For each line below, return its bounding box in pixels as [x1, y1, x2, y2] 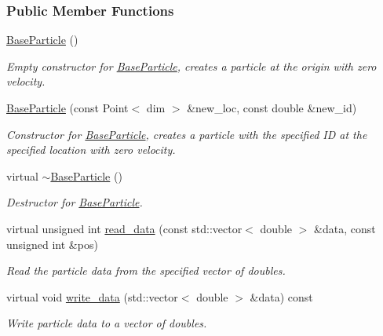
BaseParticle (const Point [6, 100, 129, 115]
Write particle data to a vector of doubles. [6, 315, 207, 331]
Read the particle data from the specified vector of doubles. [6, 262, 286, 279]
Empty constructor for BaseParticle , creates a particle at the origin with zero [6, 57, 377, 74]
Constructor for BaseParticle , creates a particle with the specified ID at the [6, 126, 367, 142]
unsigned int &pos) [6, 236, 98, 252]
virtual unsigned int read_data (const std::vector [6, 220, 243, 236]
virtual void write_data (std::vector [6, 288, 178, 305]
